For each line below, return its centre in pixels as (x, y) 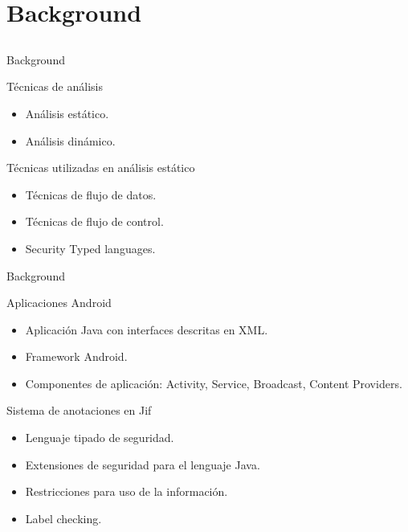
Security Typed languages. (90, 248)
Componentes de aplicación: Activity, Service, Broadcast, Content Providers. (214, 383)
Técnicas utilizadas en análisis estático (101, 168)
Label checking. (63, 518)
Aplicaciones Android (59, 303)
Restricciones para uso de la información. (126, 491)
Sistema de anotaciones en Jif (79, 410)
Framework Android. (76, 356)
